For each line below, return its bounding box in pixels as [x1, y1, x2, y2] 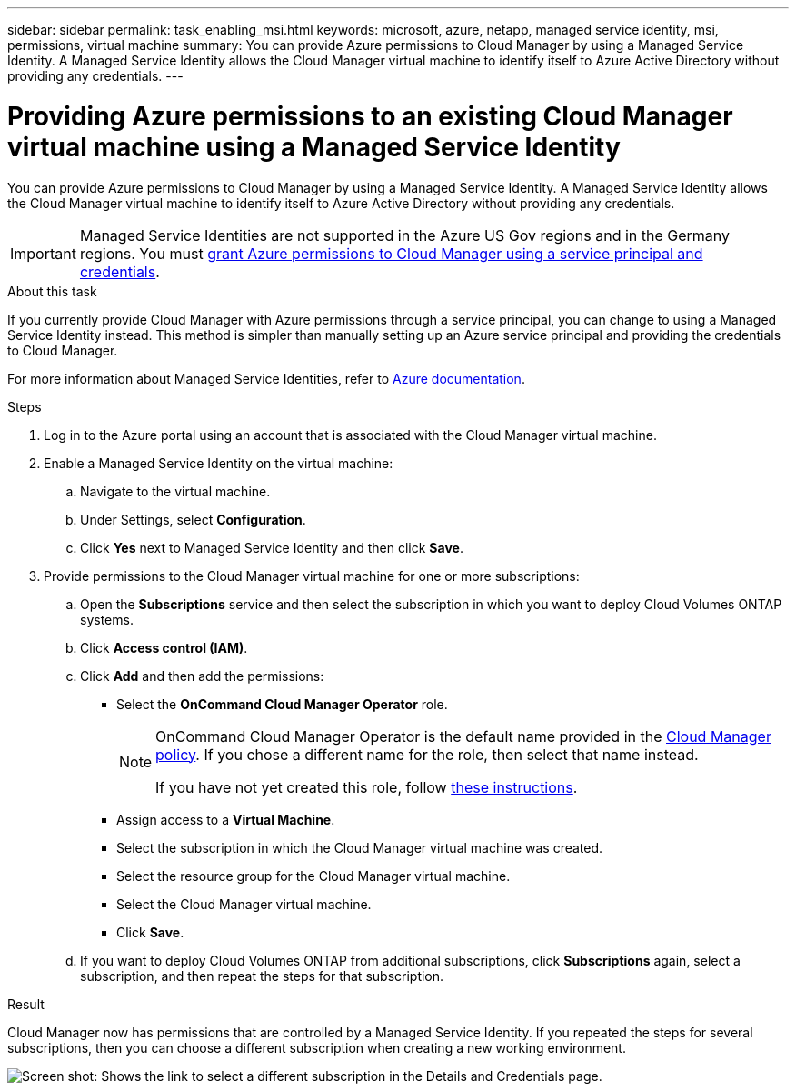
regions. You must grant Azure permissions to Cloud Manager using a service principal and [79, 244, 703, 263]
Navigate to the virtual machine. [80, 483, 271, 499]
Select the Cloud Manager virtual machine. [116, 896, 372, 912]
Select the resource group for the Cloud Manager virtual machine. [116, 867, 511, 884]
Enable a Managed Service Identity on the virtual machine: [44, 455, 393, 471]
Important [10, 244, 76, 263]
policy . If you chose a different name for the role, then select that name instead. [155, 745, 699, 764]
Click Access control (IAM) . [80, 639, 248, 656]
